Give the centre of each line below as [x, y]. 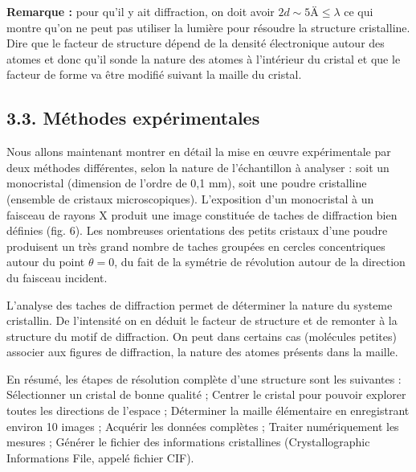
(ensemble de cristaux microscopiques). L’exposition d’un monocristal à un [190, 198]
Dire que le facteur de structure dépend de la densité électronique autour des [196, 43]
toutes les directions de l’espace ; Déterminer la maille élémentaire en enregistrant [208, 410]
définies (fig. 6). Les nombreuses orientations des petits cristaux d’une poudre [197, 230]
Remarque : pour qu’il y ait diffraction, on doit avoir [141, 11]
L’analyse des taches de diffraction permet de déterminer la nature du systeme [200, 304]
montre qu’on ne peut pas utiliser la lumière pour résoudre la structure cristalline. [208, 27]
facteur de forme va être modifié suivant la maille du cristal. [154, 74]
